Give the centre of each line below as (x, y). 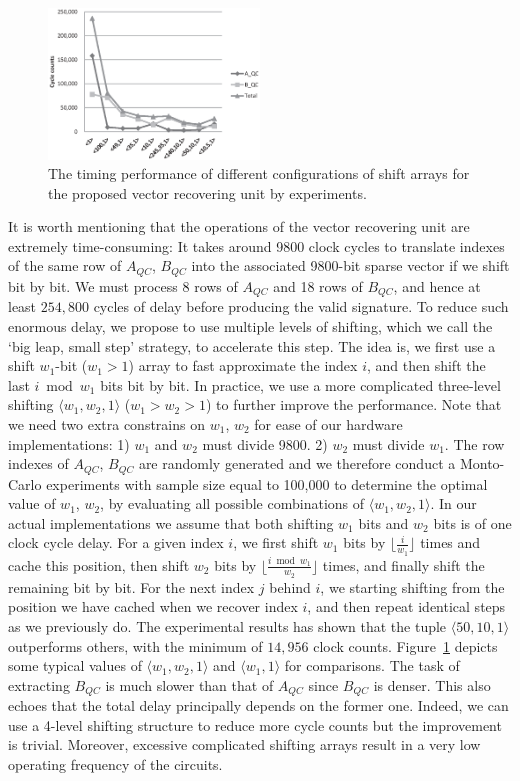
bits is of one (472, 522)
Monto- (482, 463)
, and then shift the (426, 365)
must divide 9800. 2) (265, 443)
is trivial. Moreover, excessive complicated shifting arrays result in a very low (244, 744)
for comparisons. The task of (372, 665)
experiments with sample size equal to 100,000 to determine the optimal (267, 483)
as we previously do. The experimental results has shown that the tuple (227, 626)
